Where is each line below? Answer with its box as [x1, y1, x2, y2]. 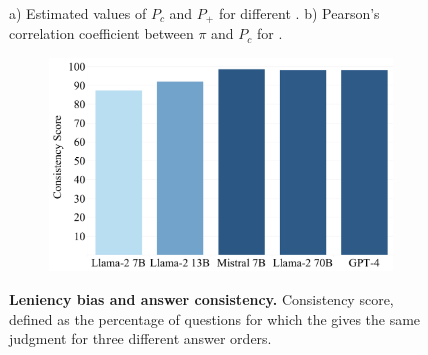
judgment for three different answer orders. [9, 328, 272, 349]
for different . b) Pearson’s [218, 3, 380, 23]
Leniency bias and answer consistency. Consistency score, [9, 288, 394, 309]
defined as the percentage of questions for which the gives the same [9, 308, 421, 329]
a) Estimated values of [9, 3, 147, 23]
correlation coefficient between [9, 23, 194, 44]
